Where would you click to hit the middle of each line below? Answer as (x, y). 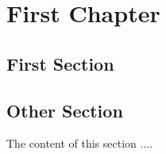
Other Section (65, 110)
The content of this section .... (80, 143)
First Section (60, 63)
